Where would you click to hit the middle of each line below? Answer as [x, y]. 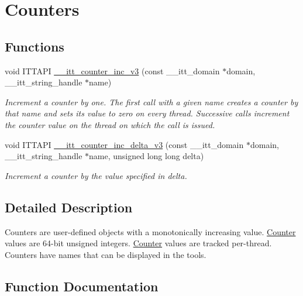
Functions [35, 46]
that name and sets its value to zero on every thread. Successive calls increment [147, 113]
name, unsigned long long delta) [147, 156]
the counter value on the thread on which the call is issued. [110, 124]
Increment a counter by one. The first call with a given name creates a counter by [151, 101]
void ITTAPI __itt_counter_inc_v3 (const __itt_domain [112, 70]
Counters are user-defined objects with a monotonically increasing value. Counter [150, 231]
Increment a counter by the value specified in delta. [96, 175]
